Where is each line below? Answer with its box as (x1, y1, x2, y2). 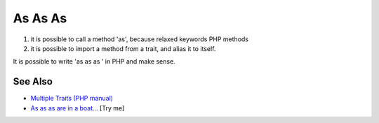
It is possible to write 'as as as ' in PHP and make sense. (13, 57, 175, 66)
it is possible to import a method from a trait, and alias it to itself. (30, 44, 216, 52)
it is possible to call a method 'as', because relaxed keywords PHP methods (30, 35, 249, 43)
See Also (13, 75, 53, 87)
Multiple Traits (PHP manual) (30, 94, 114, 103)
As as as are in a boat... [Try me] (30, 103, 125, 112)
